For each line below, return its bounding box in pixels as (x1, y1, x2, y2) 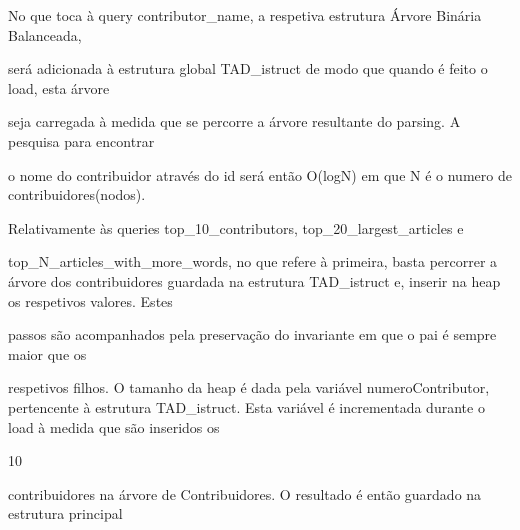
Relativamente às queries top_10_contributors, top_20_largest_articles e (8, 217, 464, 238)
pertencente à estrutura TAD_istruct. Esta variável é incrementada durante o (8, 396, 485, 417)
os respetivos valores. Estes (8, 290, 173, 311)
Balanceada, (8, 24, 82, 45)
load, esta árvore (8, 77, 110, 98)
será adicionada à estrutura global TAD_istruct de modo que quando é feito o (8, 58, 488, 79)
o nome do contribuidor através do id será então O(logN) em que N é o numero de (8, 164, 512, 185)
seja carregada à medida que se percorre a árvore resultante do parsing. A (8, 111, 461, 132)
